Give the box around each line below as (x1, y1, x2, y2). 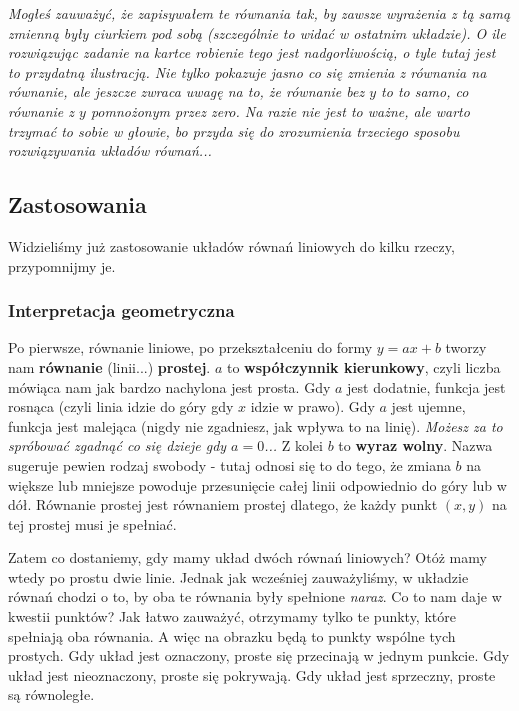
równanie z (8, 100, 75, 121)
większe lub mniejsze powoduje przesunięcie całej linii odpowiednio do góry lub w (8, 474, 507, 495)
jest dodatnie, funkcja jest (347, 376, 506, 397)
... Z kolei (264, 435, 323, 456)
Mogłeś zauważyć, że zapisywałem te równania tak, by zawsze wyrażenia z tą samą (8, 3, 511, 23)
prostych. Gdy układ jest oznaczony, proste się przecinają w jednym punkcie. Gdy (8, 645, 510, 666)
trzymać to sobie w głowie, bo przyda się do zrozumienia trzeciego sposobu (8, 120, 460, 141)
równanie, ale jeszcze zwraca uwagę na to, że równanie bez (8, 81, 365, 102)
